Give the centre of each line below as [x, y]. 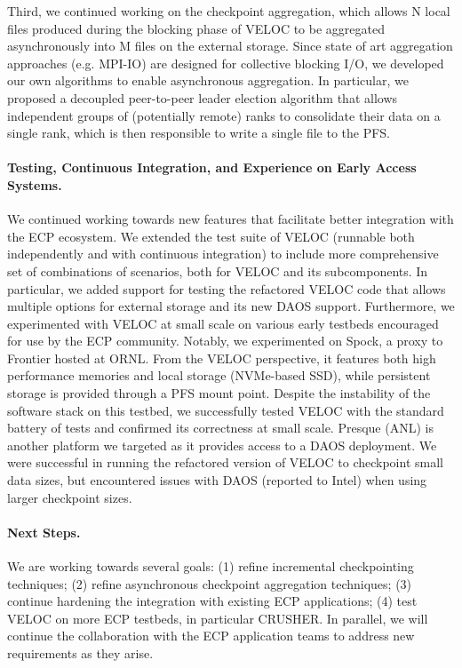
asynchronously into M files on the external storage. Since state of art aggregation [230, 46]
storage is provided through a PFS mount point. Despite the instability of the [219, 393]
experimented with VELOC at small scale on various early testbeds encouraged [223, 323]
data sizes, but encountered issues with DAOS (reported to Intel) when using [217, 480]
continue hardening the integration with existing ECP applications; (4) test [212, 601]
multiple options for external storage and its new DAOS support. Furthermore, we [231, 306]
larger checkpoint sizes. [70, 497]
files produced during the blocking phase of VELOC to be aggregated [196, 28]
